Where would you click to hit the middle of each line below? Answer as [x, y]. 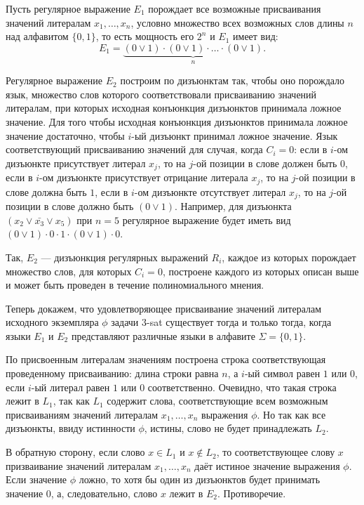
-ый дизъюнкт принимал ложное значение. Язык [235, 135]
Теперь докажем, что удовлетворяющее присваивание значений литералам [164, 308]
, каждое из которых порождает [289, 257]
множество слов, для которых [69, 271]
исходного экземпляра [52, 322]
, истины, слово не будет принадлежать [228, 428]
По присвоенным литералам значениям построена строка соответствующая [166, 359]
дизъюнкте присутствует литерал [76, 163]
